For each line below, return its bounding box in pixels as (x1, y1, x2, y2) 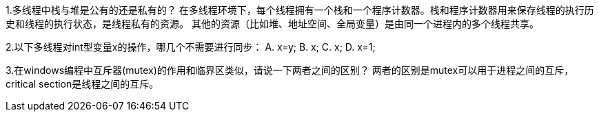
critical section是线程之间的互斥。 (6, 78, 159, 90)
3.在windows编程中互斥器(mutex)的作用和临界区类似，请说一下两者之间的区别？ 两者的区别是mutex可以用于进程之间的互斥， (6, 64, 574, 76)
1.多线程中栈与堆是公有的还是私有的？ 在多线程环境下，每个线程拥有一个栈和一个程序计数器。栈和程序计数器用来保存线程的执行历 (6, 4, 594, 16)
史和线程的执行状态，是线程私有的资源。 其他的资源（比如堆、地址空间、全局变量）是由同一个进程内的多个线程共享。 (6, 18, 539, 29)
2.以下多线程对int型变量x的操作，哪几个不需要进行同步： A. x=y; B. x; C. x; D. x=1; (6, 41, 376, 53)
